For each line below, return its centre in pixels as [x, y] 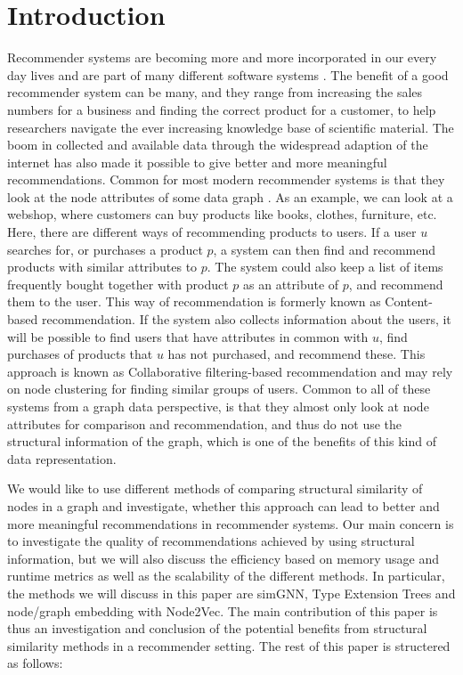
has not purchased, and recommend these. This [296, 354]
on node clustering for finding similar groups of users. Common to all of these [219, 389]
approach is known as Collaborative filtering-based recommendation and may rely [230, 371]
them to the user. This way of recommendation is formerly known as [194, 301]
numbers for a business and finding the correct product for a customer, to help [222, 109]
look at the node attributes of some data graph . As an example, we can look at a [230, 196]
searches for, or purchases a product [105, 249]
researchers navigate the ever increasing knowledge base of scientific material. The [231, 127]
